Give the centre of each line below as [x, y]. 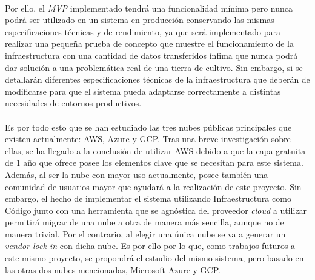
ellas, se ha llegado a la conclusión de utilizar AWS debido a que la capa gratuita [155, 150]
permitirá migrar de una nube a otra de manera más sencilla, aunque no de [144, 222]
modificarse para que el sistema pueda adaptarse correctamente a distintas [143, 91]
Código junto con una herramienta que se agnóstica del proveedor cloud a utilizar [156, 210]
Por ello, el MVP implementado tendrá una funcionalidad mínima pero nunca [149, 8]
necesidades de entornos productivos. [73, 103]
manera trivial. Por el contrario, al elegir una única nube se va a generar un [145, 234]
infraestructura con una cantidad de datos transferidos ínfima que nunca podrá [151, 55]
